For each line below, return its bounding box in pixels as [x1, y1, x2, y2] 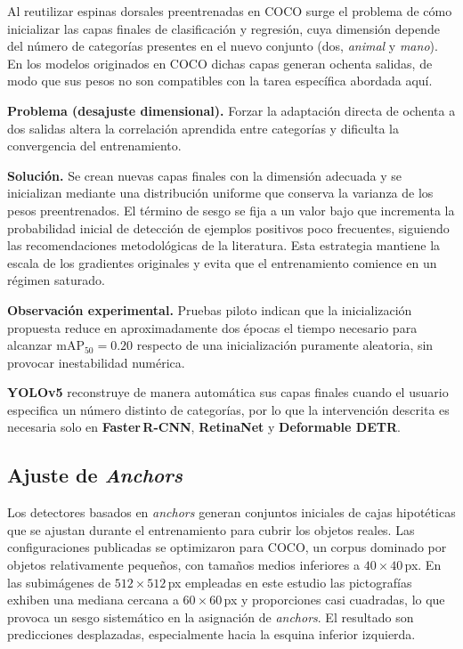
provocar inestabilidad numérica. [7, 353, 185, 371]
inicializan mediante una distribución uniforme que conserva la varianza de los [7, 183, 434, 202]
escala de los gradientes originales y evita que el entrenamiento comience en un [7, 253, 437, 272]
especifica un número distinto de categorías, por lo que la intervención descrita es [7, 400, 450, 418]
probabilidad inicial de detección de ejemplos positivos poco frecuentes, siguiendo [7, 218, 450, 237]
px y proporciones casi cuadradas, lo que [223, 590, 445, 609]
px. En [404, 556, 442, 574]
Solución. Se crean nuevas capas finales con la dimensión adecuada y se [7, 166, 402, 184]
